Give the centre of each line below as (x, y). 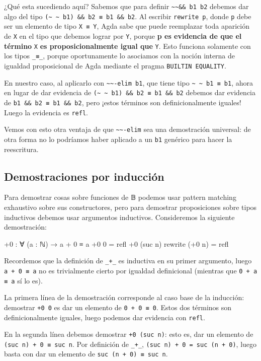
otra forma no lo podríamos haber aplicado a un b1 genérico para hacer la (118, 139)
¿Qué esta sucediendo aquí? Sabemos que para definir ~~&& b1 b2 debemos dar (126, 6)
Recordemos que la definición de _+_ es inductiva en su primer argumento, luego (128, 261)
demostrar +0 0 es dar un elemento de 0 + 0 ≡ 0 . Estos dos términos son (118, 307)
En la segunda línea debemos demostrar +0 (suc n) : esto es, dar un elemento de (129, 334)
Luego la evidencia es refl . (46, 112)
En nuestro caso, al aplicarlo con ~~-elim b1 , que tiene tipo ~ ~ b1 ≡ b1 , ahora (128, 82)
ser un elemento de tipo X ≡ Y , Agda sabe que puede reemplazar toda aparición (127, 26)
